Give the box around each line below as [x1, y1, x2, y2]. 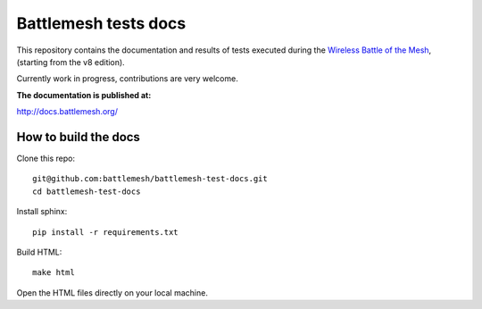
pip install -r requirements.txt [32, 227, 179, 237]
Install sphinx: [16, 206, 68, 217]
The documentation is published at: [16, 89, 152, 100]
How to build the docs [16, 129, 140, 145]
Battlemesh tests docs [16, 13, 187, 33]
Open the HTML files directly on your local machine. [16, 287, 209, 298]
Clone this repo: [16, 153, 76, 164]
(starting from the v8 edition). [16, 56, 125, 67]
